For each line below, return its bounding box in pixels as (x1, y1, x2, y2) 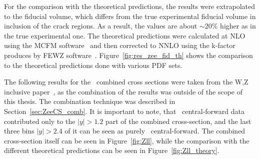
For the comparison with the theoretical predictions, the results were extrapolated (4, 1, 255, 11)
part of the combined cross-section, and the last (105, 115, 251, 126)
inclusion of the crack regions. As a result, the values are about (4, 20, 197, 31)
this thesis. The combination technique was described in (4, 96, 175, 106)
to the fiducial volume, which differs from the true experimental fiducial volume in (4, 10, 256, 21)
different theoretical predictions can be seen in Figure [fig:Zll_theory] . (4, 145, 219, 155)
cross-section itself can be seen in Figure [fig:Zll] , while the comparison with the (4, 135, 249, 145)
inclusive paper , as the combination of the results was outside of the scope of (4, 86, 242, 96)
